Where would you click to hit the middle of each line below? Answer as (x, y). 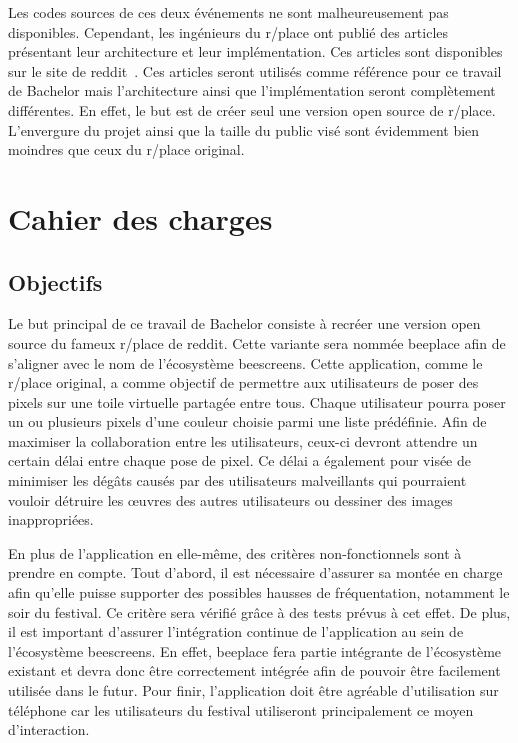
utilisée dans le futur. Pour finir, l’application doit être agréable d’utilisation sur (253, 690)
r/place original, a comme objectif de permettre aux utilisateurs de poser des (243, 382)
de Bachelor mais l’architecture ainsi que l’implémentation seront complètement (252, 90)
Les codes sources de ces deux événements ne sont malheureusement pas (228, 12)
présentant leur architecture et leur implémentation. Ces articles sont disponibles (255, 51)
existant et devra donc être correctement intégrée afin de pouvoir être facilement (254, 670)
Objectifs (55, 281)
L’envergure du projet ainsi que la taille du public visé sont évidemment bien (244, 129)
